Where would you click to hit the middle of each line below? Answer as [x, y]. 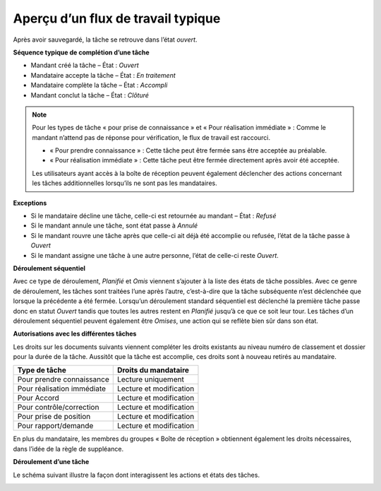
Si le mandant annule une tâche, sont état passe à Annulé [114, 225]
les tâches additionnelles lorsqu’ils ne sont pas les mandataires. [125, 183]
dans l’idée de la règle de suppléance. [68, 449]
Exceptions [30, 203]
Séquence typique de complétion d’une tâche [81, 52]
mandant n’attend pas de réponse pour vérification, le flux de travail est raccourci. [151, 137]
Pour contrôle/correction [58, 408]
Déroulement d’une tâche [51, 462]
